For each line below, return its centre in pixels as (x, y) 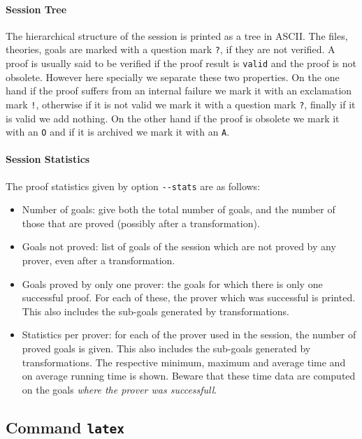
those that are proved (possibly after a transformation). (141, 223)
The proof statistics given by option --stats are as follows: (133, 186)
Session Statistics (48, 159)
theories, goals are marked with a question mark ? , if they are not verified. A (171, 49)
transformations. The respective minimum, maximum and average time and (184, 362)
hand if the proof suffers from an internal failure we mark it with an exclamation (179, 91)
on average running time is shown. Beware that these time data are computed (189, 376)
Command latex (65, 427)
